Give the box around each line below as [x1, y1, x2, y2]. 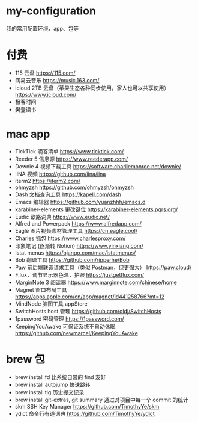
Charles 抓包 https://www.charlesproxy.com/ [14, 235, 126, 242]
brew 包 [6, 353, 46, 366]
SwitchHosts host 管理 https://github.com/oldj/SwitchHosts [14, 307, 162, 315]
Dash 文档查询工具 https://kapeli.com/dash [14, 191, 121, 198]
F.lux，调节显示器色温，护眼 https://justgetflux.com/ [14, 271, 145, 278]
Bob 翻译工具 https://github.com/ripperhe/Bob [14, 256, 130, 263]
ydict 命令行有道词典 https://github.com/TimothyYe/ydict [14, 410, 155, 417]
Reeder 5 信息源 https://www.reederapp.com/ [14, 155, 128, 162]
